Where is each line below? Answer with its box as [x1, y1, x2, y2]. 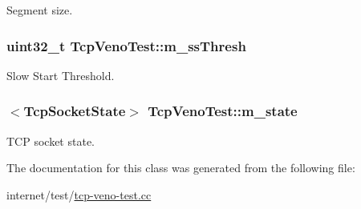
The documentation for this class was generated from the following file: [6, 159, 355, 176]
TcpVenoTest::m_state [148, 101, 298, 121]
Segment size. [6, 2, 73, 18]
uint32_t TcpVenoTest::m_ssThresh [6, 35, 246, 55]
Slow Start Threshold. [6, 66, 115, 83]
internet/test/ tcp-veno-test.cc [6, 186, 152, 203]
